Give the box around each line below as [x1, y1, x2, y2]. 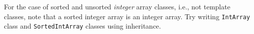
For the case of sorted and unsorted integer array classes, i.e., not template [4, 1, 230, 11]
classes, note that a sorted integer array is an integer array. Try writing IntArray [4, 11, 250, 21]
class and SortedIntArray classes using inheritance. [4, 21, 161, 31]
